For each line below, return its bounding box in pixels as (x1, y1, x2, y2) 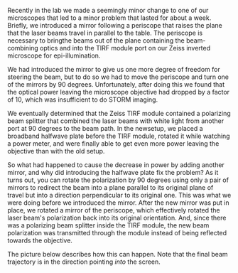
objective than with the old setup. (7, 147, 105, 155)
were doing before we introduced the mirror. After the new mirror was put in (7, 198, 229, 207)
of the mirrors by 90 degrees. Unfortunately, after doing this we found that (7, 80, 225, 88)
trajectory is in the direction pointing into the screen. (7, 257, 161, 266)
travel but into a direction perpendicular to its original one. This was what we (7, 191, 232, 199)
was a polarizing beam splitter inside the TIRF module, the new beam (7, 221, 210, 230)
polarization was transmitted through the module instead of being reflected (7, 229, 227, 237)
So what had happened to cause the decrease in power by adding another (7, 161, 225, 169)
